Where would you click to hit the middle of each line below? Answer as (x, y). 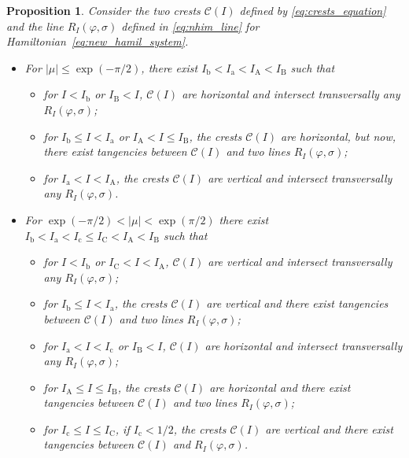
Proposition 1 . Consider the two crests (103, 10)
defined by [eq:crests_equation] (313, 10)
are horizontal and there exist (280, 387)
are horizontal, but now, (339, 136)
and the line (35, 26)
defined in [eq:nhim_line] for (190, 26)
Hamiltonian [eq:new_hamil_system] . (98, 41)
